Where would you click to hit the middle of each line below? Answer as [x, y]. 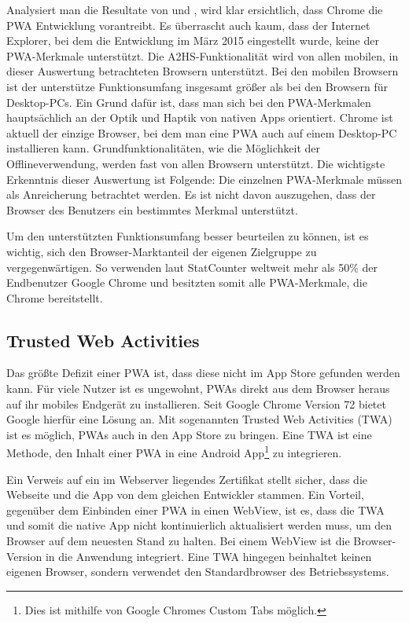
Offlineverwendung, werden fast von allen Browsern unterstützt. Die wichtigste [196, 163]
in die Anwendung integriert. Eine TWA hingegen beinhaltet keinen [208, 556]
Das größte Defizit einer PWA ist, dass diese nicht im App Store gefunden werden [203, 373]
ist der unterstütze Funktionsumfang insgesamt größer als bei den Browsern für [197, 86]
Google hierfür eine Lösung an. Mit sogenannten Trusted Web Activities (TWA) [199, 419]
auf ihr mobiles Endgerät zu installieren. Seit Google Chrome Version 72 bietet [196, 403]
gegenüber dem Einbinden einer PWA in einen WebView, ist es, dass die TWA [195, 509]
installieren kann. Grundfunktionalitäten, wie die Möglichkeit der [163, 148]
